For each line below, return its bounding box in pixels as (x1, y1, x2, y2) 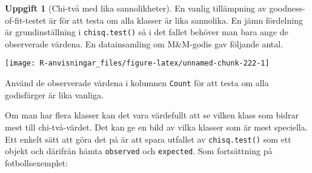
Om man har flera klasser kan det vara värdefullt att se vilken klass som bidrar (5, 109, 299, 121)
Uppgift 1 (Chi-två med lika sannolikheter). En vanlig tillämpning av (5, 2, 267, 14)
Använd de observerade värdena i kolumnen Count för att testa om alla (5, 76, 269, 89)
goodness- (269, 2, 305, 14)
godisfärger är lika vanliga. (5, 88, 104, 101)
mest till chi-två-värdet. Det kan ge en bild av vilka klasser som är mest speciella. (5, 120, 308, 133)
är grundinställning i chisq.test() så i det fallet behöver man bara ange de (5, 25, 288, 38)
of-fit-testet (5, 13, 47, 26)
